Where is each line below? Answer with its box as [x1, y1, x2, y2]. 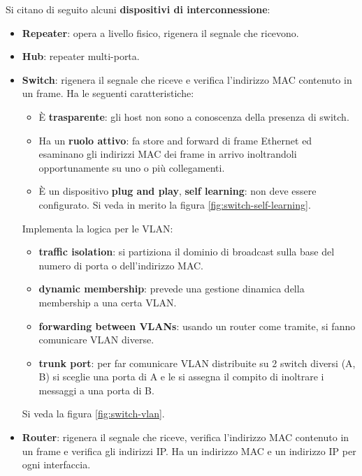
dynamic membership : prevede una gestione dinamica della [38, 281, 305, 296]
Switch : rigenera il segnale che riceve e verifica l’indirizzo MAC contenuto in [22, 72, 352, 87]
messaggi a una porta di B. [38, 382, 154, 397]
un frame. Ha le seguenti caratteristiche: [22, 86, 194, 101]
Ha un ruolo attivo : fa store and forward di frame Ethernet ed [38, 133, 312, 147]
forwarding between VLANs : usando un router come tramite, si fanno [38, 318, 356, 333]
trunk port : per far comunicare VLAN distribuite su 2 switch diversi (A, [38, 355, 356, 370]
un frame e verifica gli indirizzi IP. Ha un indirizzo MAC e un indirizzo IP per [22, 443, 356, 458]
